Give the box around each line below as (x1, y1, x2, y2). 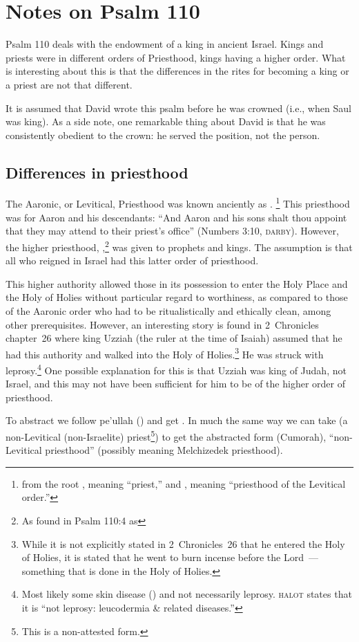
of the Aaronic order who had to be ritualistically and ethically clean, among (6, 303, 331, 318)
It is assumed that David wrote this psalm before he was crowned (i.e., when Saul (6, 100, 351, 115)
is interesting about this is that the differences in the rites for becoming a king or (6, 64, 349, 78)
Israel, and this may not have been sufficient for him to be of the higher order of (6, 376, 345, 391)
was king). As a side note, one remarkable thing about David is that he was (6, 114, 326, 129)
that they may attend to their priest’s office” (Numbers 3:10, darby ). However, (6, 223, 339, 238)
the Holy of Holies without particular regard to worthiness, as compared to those (6, 290, 348, 304)
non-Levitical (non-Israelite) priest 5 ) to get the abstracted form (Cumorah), (6, 428, 327, 443)
